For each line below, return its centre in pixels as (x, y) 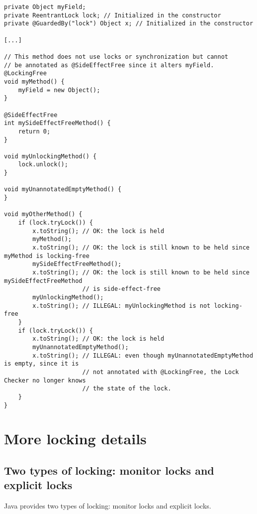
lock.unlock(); (43, 165)
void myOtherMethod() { (43, 214)
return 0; (34, 131)
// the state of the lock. (127, 389)
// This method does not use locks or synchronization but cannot (116, 57)
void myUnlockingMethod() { (50, 156)
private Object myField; (45, 7)
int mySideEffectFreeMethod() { (57, 123)
